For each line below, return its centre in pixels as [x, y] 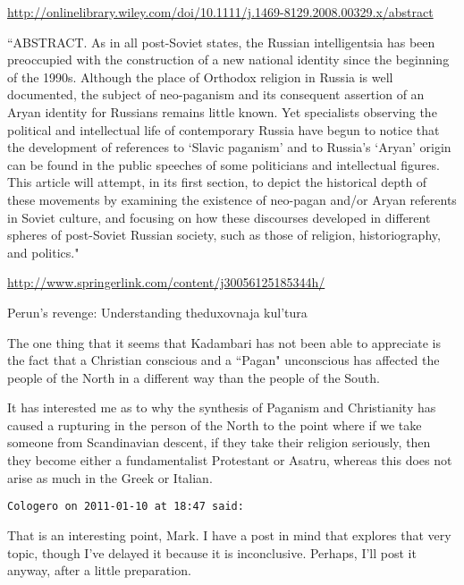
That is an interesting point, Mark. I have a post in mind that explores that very [229, 534]
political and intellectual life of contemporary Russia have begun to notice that [224, 129]
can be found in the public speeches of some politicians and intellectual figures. [224, 164]
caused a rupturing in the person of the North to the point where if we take [215, 424]
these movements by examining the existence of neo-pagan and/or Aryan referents [232, 199]
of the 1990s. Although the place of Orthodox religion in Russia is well [200, 76]
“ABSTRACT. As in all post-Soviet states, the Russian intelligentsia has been [221, 42]
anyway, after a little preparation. [99, 570]
